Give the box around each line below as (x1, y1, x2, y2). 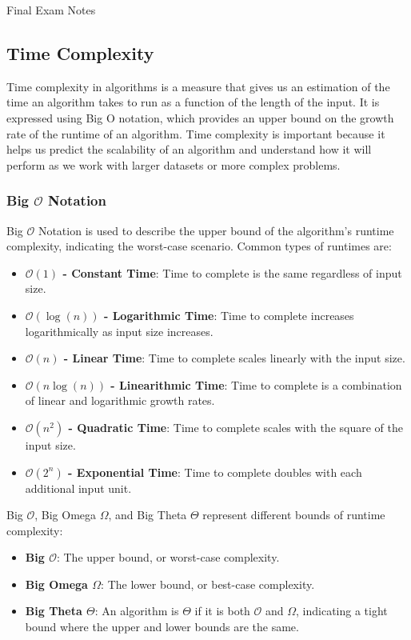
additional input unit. (25, 479, 132, 496)
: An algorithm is (94, 602, 179, 619)
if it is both (194, 602, 250, 619)
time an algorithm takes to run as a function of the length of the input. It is (6, 94, 380, 110)
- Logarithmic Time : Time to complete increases (103, 306, 354, 323)
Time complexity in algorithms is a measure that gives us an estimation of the (6, 78, 390, 94)
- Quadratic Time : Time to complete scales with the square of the (68, 418, 403, 435)
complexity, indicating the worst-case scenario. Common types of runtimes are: (6, 238, 392, 254)
